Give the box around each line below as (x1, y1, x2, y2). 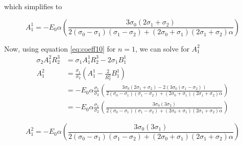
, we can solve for (135, 43, 189, 54)
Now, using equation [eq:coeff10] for (4, 43, 116, 54)
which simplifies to (4, 1, 62, 11)
